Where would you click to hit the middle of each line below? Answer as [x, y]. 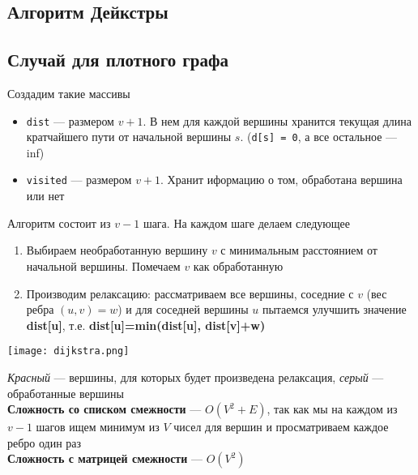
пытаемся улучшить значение [334, 309]
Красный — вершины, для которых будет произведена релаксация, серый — [196, 377]
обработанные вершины [66, 393]
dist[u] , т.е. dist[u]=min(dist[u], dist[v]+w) [146, 325]
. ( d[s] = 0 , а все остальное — [319, 137]
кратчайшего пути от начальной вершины [129, 137]
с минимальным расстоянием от [299, 250]
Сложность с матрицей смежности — [105, 458]
